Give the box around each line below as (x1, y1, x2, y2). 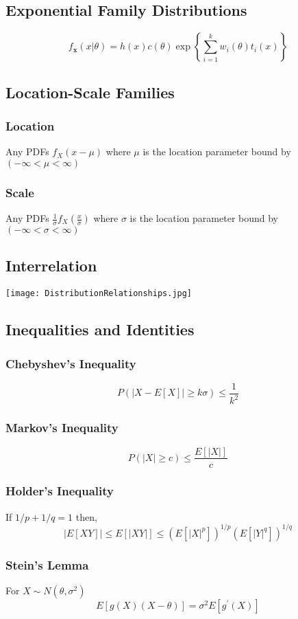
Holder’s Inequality (5, 482, 114, 499)
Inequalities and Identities (5, 319, 195, 340)
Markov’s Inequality (5, 419, 119, 436)
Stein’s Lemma (5, 556, 89, 573)
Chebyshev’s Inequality (5, 354, 136, 372)
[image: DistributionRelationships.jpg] (5, 289, 193, 299)
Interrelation (5, 255, 97, 276)
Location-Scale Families (5, 81, 175, 102)
